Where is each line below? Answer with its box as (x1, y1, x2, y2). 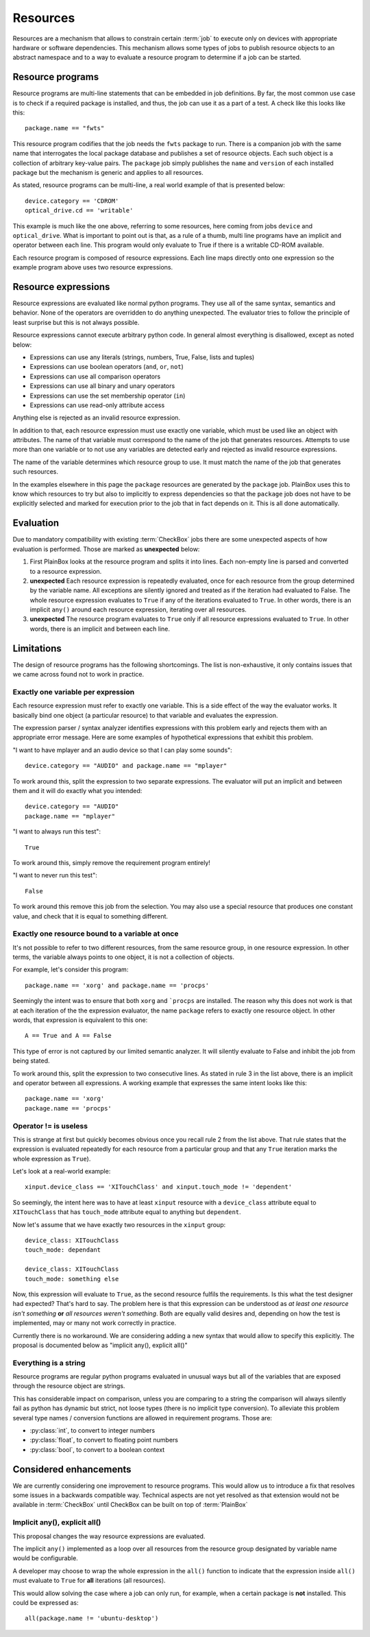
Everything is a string (12, 1358, 86, 1368)
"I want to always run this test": (12, 827, 101, 836)
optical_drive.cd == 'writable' (25, 206, 134, 215)
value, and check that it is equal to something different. (12, 912, 168, 920)
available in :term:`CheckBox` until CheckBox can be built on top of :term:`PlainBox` (12, 1501, 248, 1509)
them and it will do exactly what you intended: (12, 787, 143, 795)
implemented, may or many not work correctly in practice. (12, 1319, 177, 1327)
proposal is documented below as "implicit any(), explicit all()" (12, 1341, 188, 1349)
